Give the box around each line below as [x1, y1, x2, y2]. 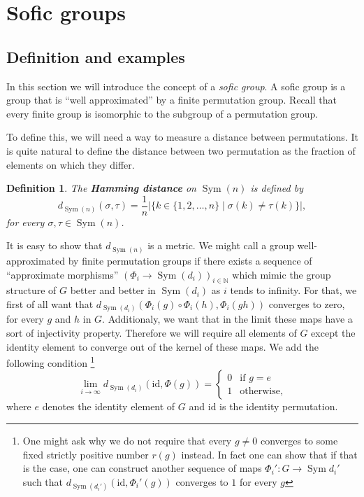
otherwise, [240, 386, 283, 396]
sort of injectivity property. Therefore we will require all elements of [6, 325, 297, 339]
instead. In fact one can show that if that [181, 447, 358, 461]
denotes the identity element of [42, 399, 175, 414]
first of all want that [6, 296, 94, 311]
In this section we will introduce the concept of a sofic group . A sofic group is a [6, 78, 346, 93]
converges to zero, [268, 296, 345, 311]
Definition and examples [6, 45, 185, 67]
